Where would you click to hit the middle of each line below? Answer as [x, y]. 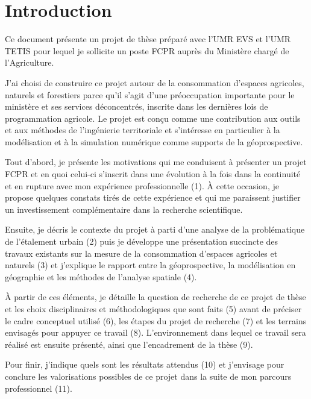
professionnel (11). [39, 388]
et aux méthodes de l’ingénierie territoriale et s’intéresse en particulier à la [143, 130]
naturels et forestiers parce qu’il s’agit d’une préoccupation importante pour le [150, 94]
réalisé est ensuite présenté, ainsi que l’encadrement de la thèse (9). [129, 344]
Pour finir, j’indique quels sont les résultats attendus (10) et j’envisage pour [145, 364]
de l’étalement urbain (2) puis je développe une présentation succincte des [142, 241]
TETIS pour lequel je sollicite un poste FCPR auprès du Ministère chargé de [147, 50]
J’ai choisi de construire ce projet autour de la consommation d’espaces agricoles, [155, 82]
